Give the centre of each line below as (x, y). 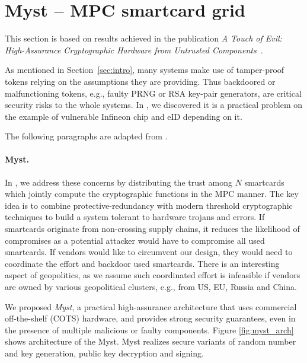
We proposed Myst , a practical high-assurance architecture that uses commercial (151, 306)
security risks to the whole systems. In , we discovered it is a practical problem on (154, 105)
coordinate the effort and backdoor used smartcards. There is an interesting (142, 263)
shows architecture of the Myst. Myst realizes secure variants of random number (151, 341)
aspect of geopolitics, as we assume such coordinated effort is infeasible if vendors (153, 275)
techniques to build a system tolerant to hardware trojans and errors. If (135, 217)
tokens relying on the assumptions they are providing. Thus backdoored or (140, 81)
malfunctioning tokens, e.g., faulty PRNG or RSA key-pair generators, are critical (153, 93)
